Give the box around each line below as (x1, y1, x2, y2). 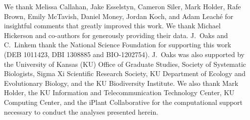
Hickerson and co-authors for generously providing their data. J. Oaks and (4, 30, 228, 40)
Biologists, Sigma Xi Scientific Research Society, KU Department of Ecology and (4, 68, 246, 79)
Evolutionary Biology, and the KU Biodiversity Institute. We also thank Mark (4, 78, 238, 88)
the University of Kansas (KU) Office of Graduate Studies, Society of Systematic (4, 59, 246, 69)
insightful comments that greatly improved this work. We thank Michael (4, 20, 221, 31)
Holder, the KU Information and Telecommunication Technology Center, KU (4, 87, 235, 98)
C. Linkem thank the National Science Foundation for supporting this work (4, 40, 231, 50)
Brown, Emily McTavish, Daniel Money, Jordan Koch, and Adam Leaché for (4, 11, 233, 21)
